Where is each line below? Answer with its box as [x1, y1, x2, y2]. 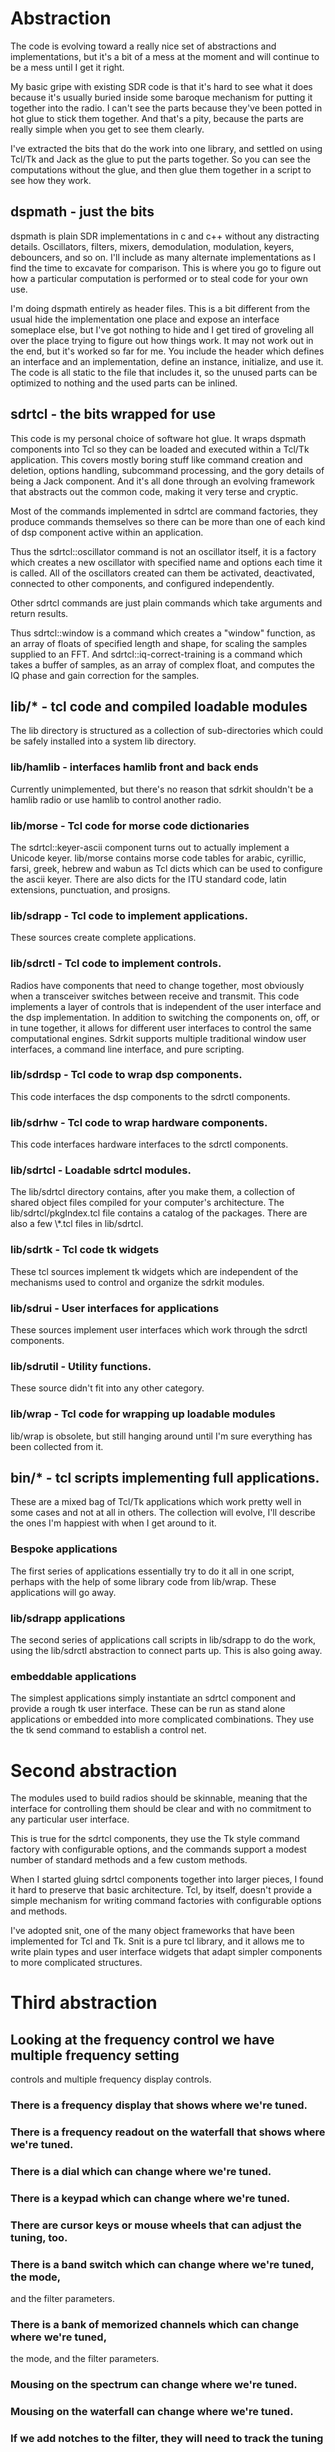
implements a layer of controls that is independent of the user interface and [10, 1000, 322, 1012]
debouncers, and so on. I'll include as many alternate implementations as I [10, 251, 317, 263]
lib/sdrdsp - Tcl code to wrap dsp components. [10, 1068, 243, 1082]
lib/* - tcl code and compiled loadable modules [10, 698, 308, 715]
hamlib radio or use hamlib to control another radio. [10, 793, 222, 806]
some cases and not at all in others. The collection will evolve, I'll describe [10, 1507, 316, 1519]
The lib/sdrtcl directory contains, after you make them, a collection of [10, 1186, 296, 1198]
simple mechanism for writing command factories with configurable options [10, 1895, 322, 1907]
